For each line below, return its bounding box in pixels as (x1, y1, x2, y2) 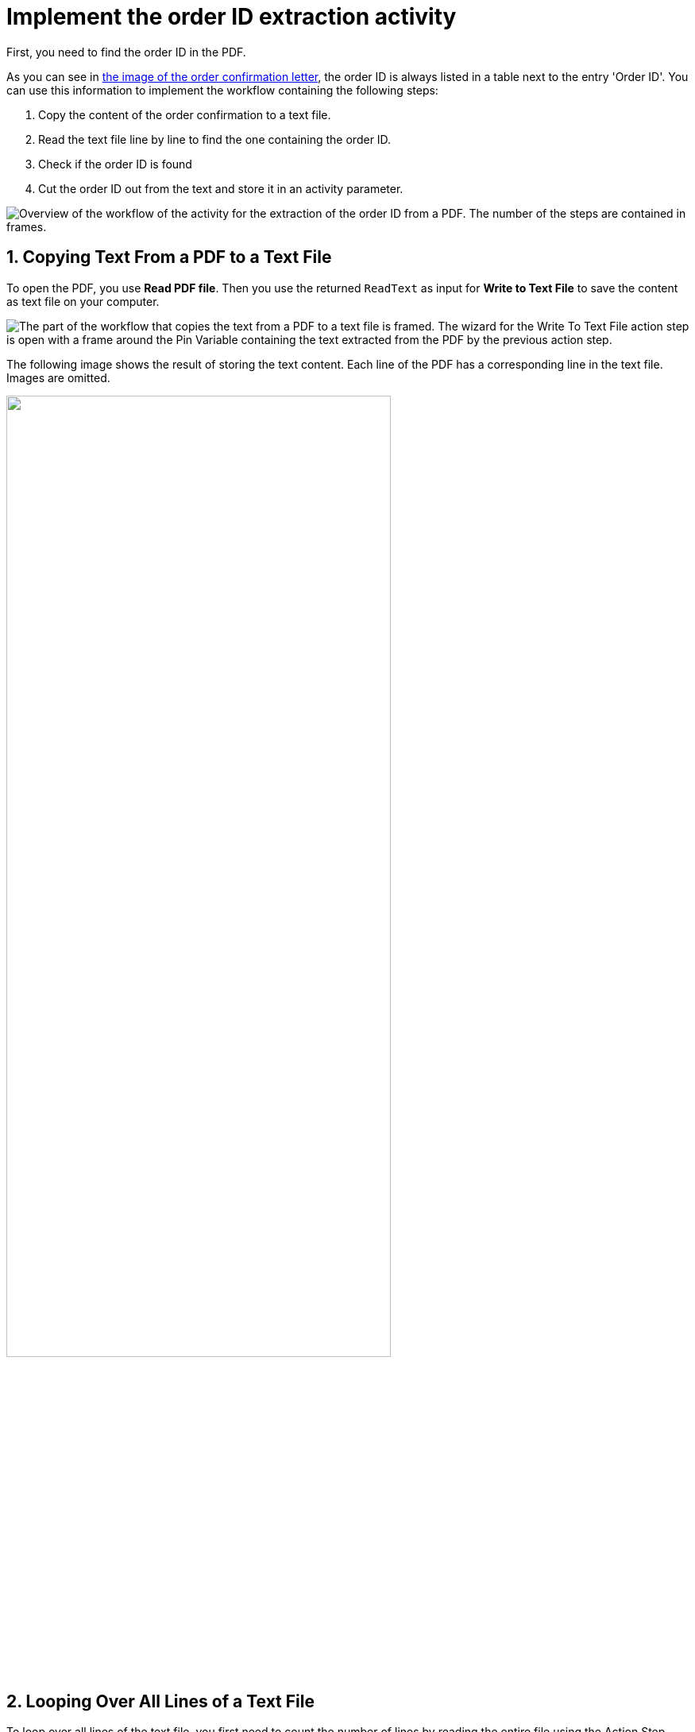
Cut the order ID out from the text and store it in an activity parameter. (38, 181, 403, 195)
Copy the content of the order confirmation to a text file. (38, 107, 331, 122)
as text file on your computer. (6, 294, 160, 308)
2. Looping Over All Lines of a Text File (6, 1691, 315, 1712)
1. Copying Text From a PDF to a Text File (6, 247, 332, 268)
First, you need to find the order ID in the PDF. (6, 44, 246, 59)
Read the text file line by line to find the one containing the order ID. (38, 132, 392, 146)
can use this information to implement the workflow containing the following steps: (6, 83, 438, 97)
